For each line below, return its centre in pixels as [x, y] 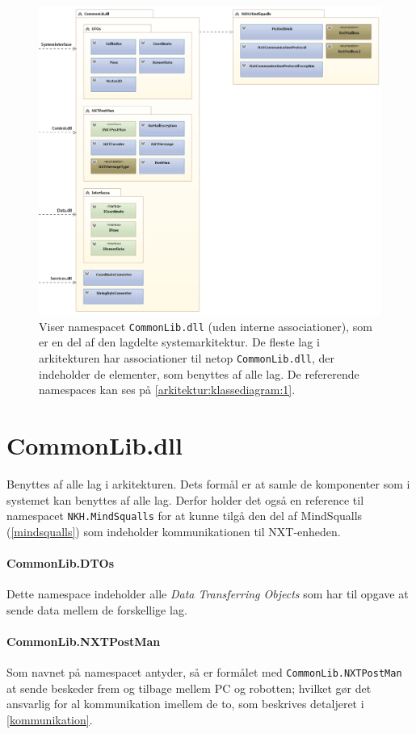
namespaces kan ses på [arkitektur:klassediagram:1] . [167, 390]
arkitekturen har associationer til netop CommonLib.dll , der [187, 358]
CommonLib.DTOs [61, 563]
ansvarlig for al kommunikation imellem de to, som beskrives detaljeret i [185, 704]
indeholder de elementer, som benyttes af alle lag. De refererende [199, 373]
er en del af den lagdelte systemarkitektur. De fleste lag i [179, 342]
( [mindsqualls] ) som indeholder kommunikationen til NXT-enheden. [174, 531]
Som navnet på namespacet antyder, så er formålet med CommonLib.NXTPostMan [204, 672]
